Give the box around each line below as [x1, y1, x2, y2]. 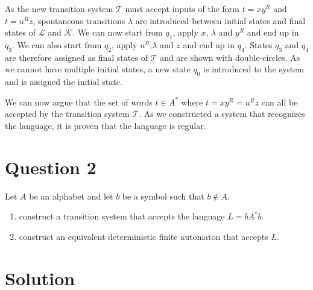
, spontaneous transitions [33, 14, 125, 27]
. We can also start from [11, 38, 102, 51]
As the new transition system [5, 2, 113, 14]
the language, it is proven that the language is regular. [5, 119, 206, 131]
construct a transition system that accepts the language [19, 210, 225, 222]
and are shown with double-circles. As [160, 51, 300, 63]
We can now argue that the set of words [5, 95, 153, 108]
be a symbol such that [122, 189, 204, 202]
